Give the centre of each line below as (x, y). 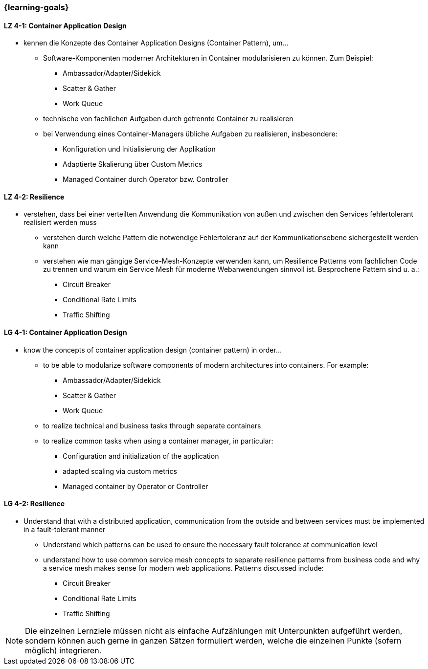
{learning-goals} (36, 7)
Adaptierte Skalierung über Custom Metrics (133, 164)
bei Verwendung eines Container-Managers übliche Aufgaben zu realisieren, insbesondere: (190, 134)
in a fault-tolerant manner (65, 529)
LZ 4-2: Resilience (34, 197)
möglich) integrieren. (63, 650)
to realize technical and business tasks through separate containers (152, 425)
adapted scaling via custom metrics (120, 471)
